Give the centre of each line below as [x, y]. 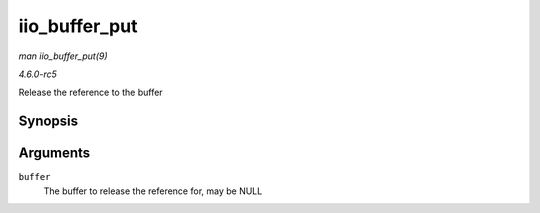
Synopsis [48, 121]
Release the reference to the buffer [91, 92]
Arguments [54, 153]
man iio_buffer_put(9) [63, 56]
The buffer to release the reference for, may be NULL [153, 191]
